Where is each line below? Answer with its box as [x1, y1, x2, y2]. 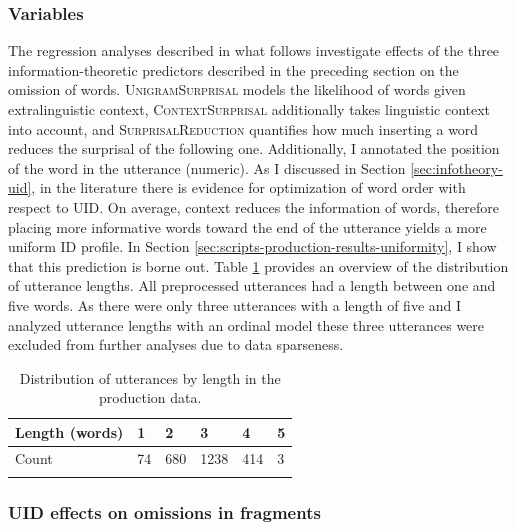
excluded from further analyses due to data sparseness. [8, 334, 344, 355]
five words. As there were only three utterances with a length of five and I [8, 294, 462, 315]
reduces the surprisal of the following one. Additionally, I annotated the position [8, 138, 500, 159]
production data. [99, 387, 202, 408]
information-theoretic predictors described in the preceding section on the [8, 59, 459, 80]
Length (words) [15, 421, 124, 442]
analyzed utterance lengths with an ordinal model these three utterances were [8, 314, 485, 335]
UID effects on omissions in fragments [8, 500, 321, 525]
